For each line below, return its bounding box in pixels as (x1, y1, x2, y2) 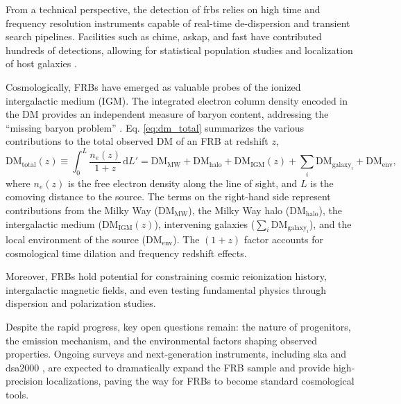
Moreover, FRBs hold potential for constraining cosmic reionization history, (6, 269, 327, 283)
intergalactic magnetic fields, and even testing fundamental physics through (6, 282, 327, 297)
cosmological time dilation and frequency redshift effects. (6, 245, 247, 260)
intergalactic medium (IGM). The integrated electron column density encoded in (6, 93, 348, 107)
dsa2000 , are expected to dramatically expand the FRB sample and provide (6, 360, 330, 374)
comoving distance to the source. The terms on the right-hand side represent (6, 189, 331, 204)
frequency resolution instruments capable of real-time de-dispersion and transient (6, 15, 350, 30)
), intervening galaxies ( (154, 216, 255, 231)
